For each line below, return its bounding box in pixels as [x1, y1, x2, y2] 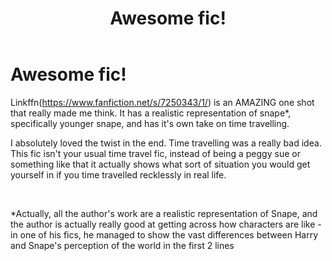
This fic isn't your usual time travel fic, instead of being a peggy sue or [10, 147, 301, 159]
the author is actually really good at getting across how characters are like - [10, 218, 322, 230]
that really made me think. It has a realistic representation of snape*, [10, 107, 292, 119]
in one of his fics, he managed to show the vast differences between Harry [10, 228, 319, 241]
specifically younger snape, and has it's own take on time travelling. [10, 117, 290, 129]
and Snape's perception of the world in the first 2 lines [10, 239, 235, 251]
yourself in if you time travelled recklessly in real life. [10, 168, 227, 181]
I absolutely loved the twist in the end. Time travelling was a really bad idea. [10, 137, 322, 149]
